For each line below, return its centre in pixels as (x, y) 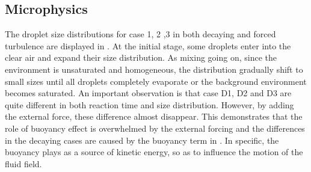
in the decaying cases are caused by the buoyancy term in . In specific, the (142, 140)
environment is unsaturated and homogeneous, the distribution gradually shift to (154, 69)
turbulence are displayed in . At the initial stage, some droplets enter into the (148, 45)
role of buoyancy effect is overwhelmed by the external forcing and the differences (155, 128)
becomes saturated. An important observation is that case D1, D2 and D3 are (148, 93)
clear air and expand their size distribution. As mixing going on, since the (141, 57)
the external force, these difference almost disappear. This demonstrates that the (154, 116)
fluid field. (23, 163)
